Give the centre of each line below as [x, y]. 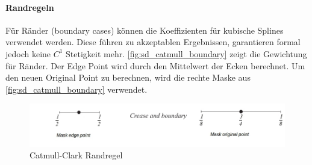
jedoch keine [28, 53]
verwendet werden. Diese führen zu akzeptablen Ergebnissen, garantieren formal [153, 42]
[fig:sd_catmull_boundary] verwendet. [76, 89]
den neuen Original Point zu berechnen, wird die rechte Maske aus [128, 77]
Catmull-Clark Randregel [76, 155]
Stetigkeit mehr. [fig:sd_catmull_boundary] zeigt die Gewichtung [186, 53]
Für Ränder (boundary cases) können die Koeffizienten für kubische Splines [145, 30]
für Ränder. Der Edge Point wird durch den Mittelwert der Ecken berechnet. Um [155, 65]
